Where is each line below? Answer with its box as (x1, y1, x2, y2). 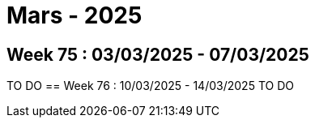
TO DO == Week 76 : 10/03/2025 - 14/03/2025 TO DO (6, 79, 294, 93)
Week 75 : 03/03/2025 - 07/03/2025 (6, 44, 309, 65)
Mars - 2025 (6, 2, 143, 29)
